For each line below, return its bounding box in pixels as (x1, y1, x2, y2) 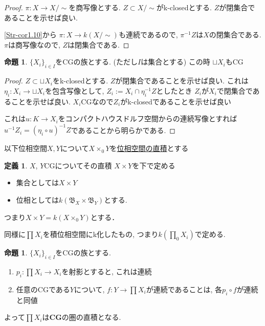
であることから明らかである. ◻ (71, 124, 175, 135)
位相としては (16, 194, 59, 205)
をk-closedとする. (52, 75, 108, 86)
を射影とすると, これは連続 (61, 266, 152, 277)
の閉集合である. (209, 29, 261, 40)
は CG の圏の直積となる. (42, 312, 121, 322)
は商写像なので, (8, 39, 60, 50)
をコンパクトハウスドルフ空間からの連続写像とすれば (58, 113, 237, 124)
